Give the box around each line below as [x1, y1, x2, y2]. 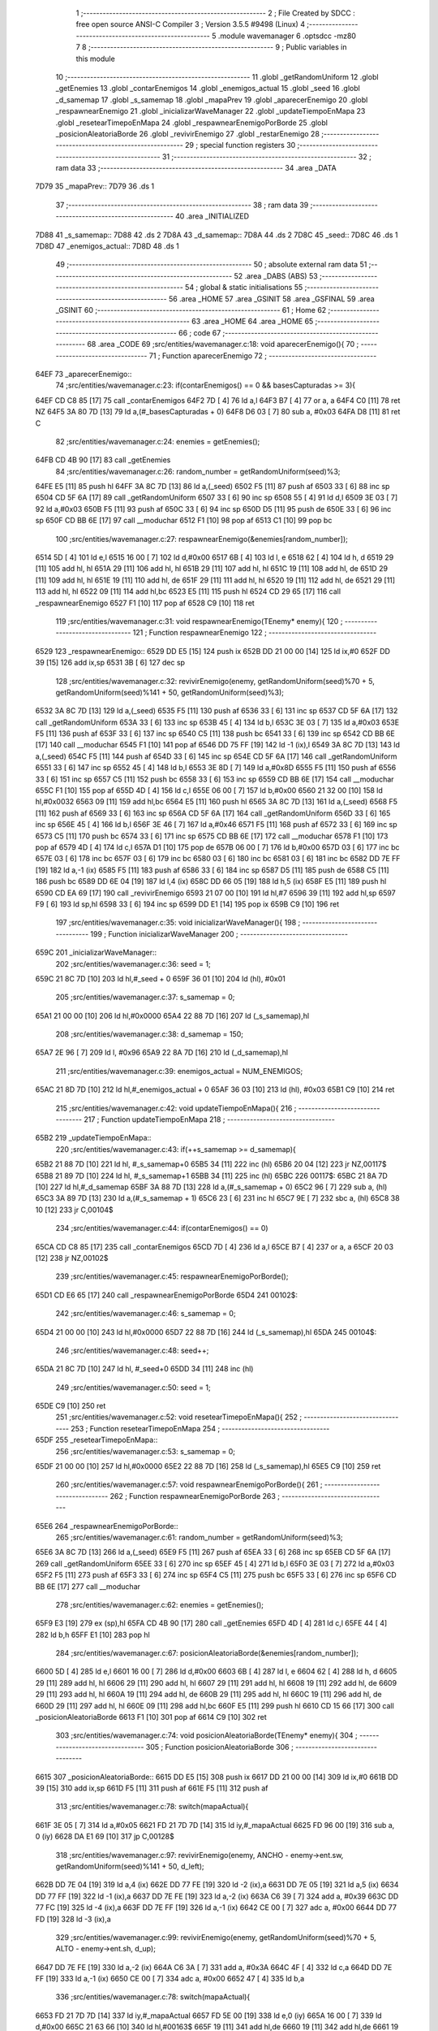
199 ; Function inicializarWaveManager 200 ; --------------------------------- [90, 929, 349, 938]
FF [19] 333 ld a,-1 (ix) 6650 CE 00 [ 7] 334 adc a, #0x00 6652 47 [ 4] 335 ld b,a [35, 1974, 305, 1984]
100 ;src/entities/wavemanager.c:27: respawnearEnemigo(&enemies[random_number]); [55, 534, 349, 543]
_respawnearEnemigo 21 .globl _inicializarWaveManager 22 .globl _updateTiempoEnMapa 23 [55, 106, 366, 116]
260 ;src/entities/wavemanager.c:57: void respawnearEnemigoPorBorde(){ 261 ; [55, 1479, 323, 1490]
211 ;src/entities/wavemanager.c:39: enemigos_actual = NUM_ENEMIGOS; [55, 1066, 303, 1076]
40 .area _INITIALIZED [174, 211, 249, 221]
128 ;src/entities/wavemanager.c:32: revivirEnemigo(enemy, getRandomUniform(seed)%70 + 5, [55, 676, 375, 686]
